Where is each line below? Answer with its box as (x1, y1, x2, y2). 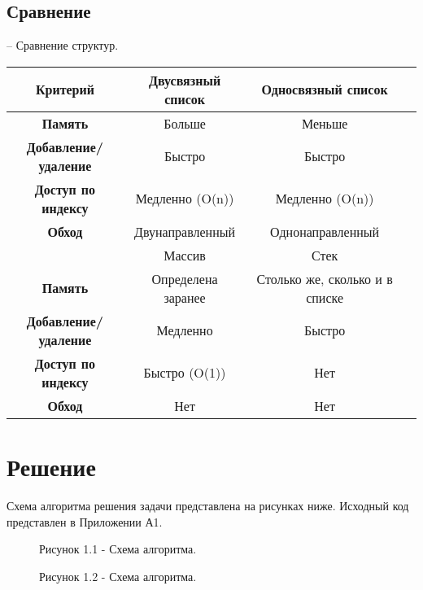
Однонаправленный (270, 221, 380, 241)
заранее (164, 287, 206, 307)
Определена (151, 269, 218, 288)
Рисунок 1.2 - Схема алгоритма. (39, 567, 197, 584)
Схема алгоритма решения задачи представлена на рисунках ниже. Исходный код (7, 496, 409, 514)
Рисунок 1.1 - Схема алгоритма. (39, 540, 197, 557)
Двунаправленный (134, 221, 235, 241)
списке (306, 287, 344, 307)
